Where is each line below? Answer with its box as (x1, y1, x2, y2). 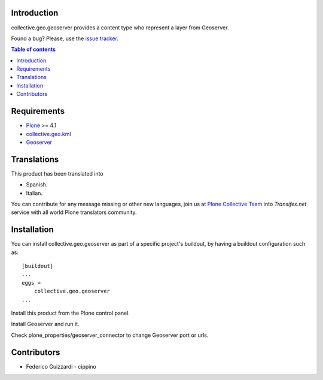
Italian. (26, 189, 43, 197)
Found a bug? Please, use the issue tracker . (11, 35, 119, 42)
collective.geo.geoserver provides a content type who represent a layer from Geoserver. (11, 24, 229, 31)
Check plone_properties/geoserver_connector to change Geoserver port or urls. (11, 331, 209, 339)
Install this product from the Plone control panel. (11, 309, 130, 317)
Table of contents (11, 46, 56, 53)
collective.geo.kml (26, 130, 71, 137)
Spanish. (26, 181, 48, 188)
